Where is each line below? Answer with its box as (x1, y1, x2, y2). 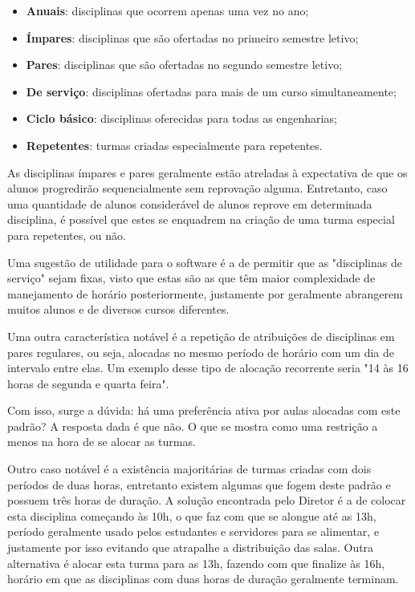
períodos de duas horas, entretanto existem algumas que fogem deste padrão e (7, 476, 391, 493)
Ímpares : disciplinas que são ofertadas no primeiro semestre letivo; (26, 29, 359, 46)
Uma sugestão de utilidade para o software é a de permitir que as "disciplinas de (7, 253, 402, 270)
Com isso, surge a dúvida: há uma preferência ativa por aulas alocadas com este (7, 402, 401, 419)
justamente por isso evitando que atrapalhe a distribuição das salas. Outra (7, 539, 374, 556)
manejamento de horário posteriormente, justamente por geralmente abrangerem (7, 285, 403, 302)
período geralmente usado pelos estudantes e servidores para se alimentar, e (7, 523, 380, 540)
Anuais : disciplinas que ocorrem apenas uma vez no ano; (26, 2, 309, 18)
